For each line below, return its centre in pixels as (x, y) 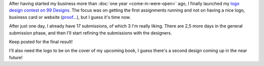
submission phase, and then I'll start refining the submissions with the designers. (90, 33)
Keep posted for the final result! (41, 42)
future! (16, 57)
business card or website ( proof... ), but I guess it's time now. (70, 17)
